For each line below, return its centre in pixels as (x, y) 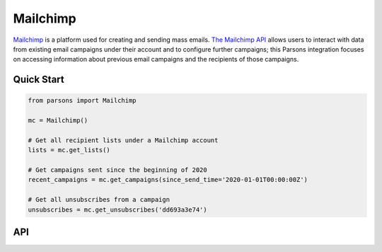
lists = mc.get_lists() (69, 150)
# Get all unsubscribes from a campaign (99, 200)
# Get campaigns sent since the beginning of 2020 (118, 170)
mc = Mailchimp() (58, 121)
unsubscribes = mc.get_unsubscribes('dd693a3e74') (118, 210)
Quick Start (39, 80)
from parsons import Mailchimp (82, 101)
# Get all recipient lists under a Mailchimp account (123, 140)
